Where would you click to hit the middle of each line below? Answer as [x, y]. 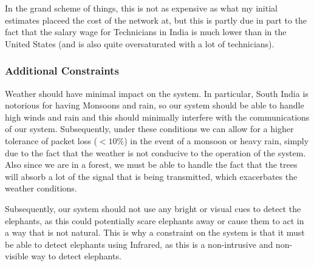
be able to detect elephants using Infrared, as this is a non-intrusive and [139, 244]
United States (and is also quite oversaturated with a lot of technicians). [140, 43]
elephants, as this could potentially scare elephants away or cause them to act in [155, 220]
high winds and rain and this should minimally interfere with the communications [157, 117]
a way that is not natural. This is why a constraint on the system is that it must [155, 232]
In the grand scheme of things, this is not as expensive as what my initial [141, 8]
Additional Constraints [62, 71]
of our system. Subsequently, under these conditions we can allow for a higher [149, 129]
